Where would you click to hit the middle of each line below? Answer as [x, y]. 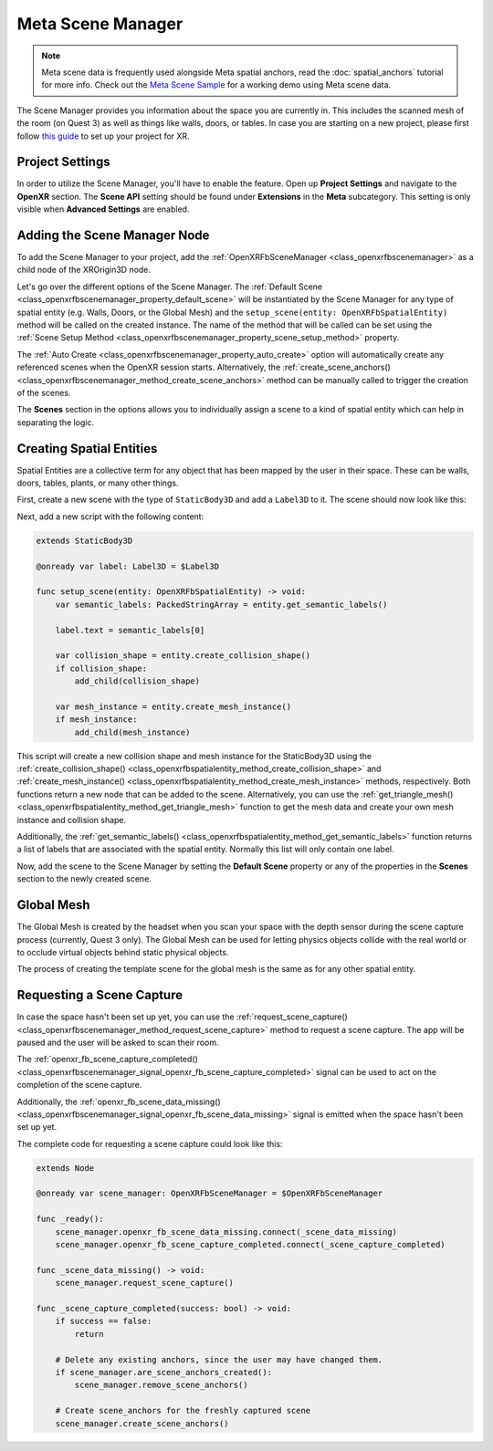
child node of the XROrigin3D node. [84, 270]
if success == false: [104, 1321]
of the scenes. [44, 393]
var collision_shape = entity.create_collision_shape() [183, 656]
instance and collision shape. [72, 819]
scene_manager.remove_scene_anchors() [161, 1385]
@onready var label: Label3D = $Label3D [127, 566]
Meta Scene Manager [100, 24]
